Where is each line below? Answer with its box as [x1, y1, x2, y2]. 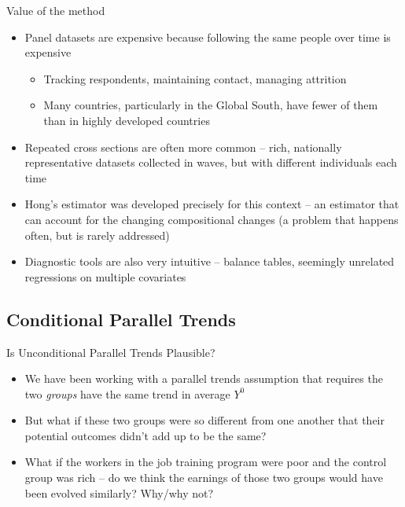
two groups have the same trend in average [24, 385, 230, 402]
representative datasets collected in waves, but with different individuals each [24, 154, 397, 171]
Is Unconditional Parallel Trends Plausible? [6, 344, 215, 360]
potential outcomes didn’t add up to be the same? [24, 427, 267, 443]
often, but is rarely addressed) [24, 226, 170, 243]
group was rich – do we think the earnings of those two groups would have [24, 469, 383, 486]
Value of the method [6, 2, 105, 18]
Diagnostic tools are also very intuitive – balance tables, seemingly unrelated [24, 253, 395, 270]
